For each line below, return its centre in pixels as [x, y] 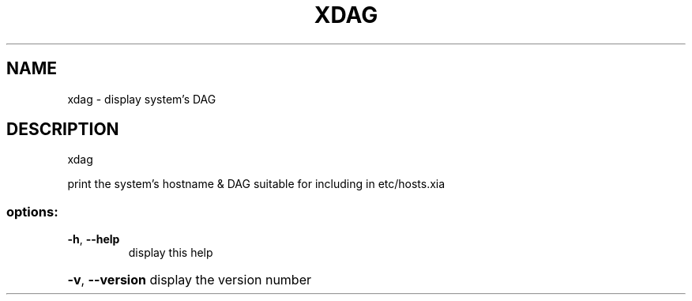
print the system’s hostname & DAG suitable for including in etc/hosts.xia [256, 184]
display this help [171, 253]
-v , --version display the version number [189, 280]
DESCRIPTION [63, 130]
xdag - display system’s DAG [142, 99]
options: [32, 211]
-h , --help [94, 239]
